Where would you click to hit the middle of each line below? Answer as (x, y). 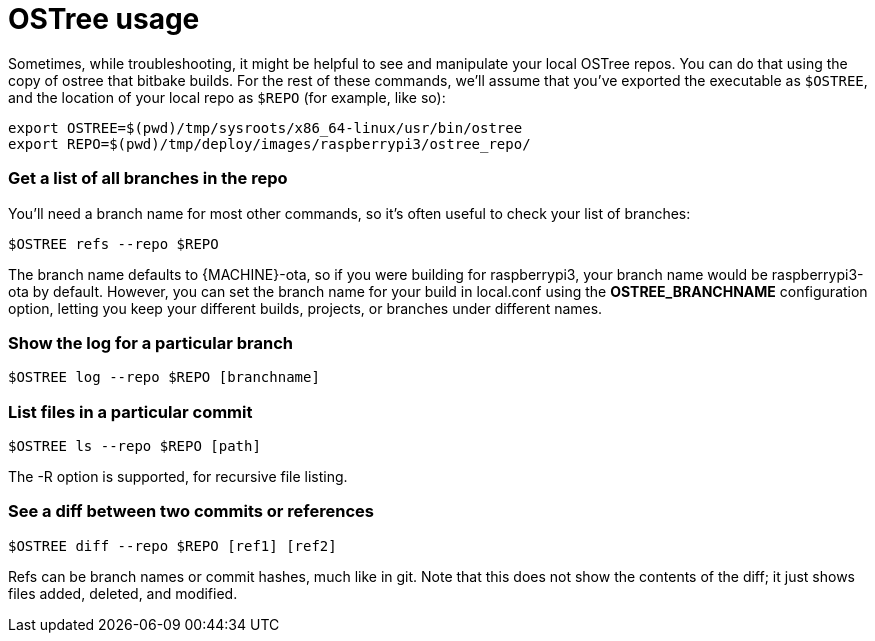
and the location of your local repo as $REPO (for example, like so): (227, 97)
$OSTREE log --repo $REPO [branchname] (164, 377)
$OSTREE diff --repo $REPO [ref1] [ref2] (172, 545)
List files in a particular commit (130, 411)
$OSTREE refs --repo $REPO (113, 243)
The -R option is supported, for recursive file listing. (178, 476)
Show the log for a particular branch (150, 342)
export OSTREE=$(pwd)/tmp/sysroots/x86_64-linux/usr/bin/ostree (265, 127)
